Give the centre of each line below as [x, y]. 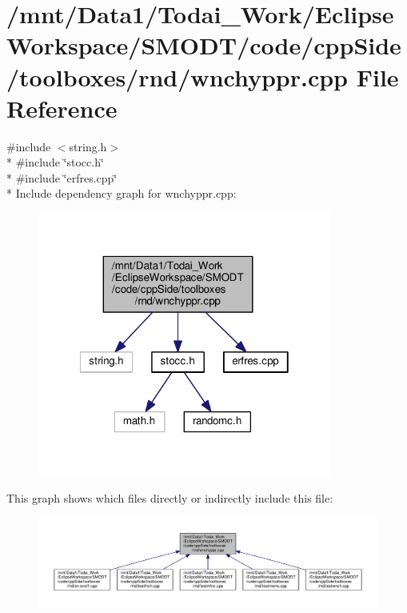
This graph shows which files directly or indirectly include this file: [170, 497]
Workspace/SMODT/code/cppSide [204, 45]
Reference [62, 108]
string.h [88, 146]
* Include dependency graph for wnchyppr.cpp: [122, 193]
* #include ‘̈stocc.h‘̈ [55, 162]
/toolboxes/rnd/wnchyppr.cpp [178, 76]
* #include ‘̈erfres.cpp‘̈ [62, 177]
